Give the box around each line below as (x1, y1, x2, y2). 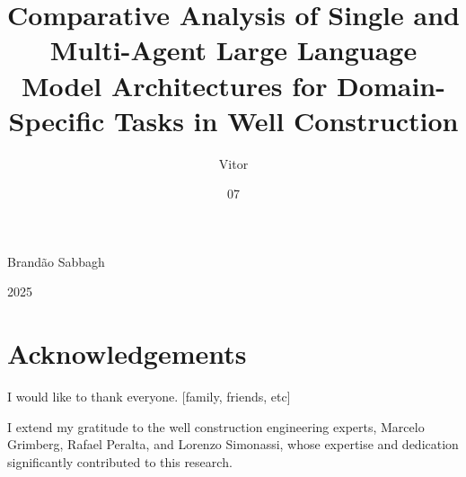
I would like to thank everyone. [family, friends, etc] (7, 387, 291, 406)
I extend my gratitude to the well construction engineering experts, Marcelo (7, 417, 425, 436)
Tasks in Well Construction (114, 102, 459, 138)
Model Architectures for (22, 66, 328, 103)
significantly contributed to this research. (7, 452, 233, 471)
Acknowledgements (7, 335, 247, 372)
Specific (8, 102, 105, 138)
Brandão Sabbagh (7, 252, 105, 270)
